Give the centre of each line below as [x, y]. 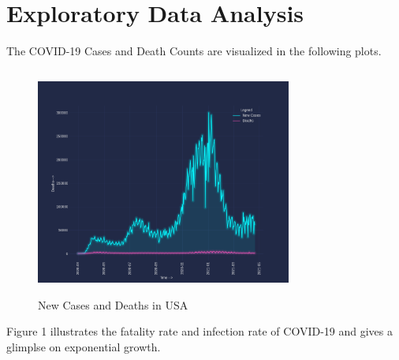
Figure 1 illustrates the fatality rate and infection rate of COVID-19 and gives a [199, 331]
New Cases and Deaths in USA [113, 304]
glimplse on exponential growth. [84, 346]
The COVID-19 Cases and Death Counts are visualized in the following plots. [194, 51]
